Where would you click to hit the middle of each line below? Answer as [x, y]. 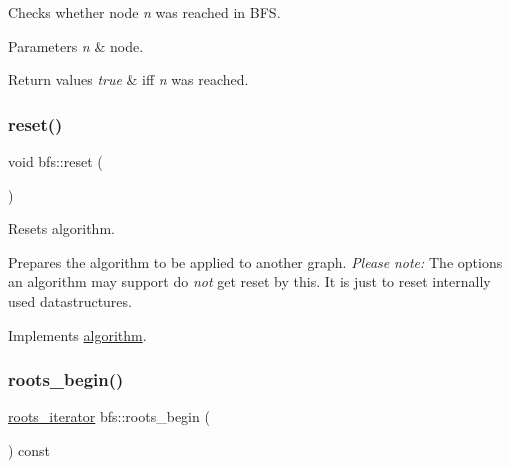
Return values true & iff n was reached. [128, 79]
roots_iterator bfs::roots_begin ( [109, 416]
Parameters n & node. [76, 45]
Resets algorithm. [61, 228]
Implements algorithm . [77, 334]
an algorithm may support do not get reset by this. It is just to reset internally [249, 281]
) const [29, 449]
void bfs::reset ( [55, 161]
